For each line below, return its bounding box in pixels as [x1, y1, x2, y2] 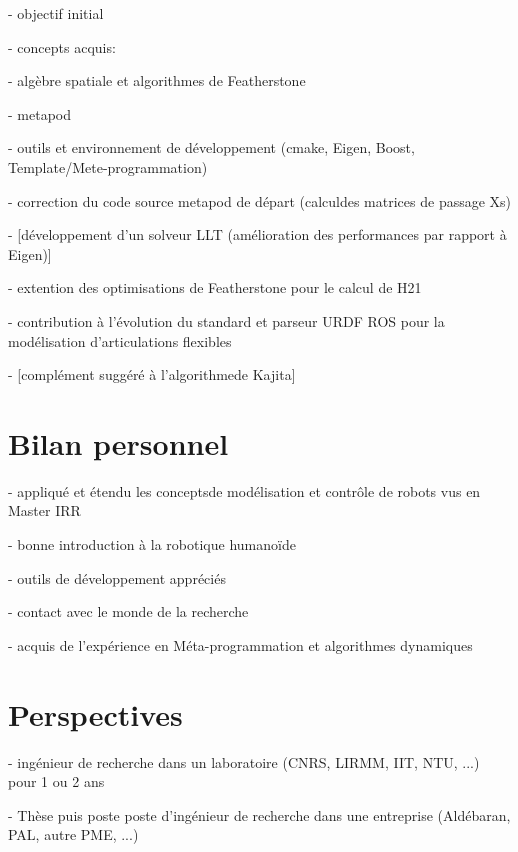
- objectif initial [8, 3, 104, 23]
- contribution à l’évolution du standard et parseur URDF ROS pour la [8, 310, 445, 331]
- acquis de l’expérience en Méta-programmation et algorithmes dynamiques [8, 634, 473, 655]
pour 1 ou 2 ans [8, 771, 105, 792]
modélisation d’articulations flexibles [8, 330, 232, 351]
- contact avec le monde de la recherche [8, 601, 249, 622]
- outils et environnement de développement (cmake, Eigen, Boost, [8, 137, 415, 158]
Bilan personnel [8, 422, 229, 463]
